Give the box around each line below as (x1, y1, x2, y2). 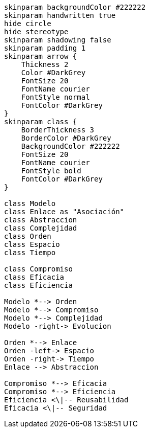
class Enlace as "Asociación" (4, 208, 125, 216)
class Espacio (4, 240, 60, 248)
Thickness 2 (21, 60, 69, 69)
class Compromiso (4, 265, 73, 273)
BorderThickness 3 (21, 126, 95, 134)
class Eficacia (4, 273, 65, 281)
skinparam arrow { (4, 52, 77, 60)
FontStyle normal (21, 93, 90, 101)
